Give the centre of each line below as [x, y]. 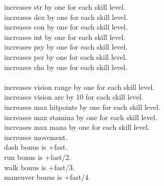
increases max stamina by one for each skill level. [81, 117]
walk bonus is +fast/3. [39, 167]
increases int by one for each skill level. [65, 37]
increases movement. [36, 137]
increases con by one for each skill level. [66, 27]
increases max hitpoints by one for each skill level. [82, 107]
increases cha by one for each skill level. [66, 67]
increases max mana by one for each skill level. [77, 127]
